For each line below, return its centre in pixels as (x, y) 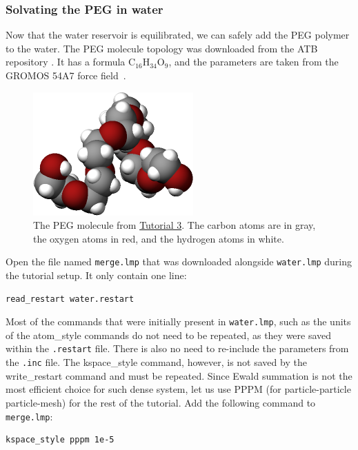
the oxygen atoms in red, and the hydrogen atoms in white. (159, 238)
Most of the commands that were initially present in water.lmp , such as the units (178, 321)
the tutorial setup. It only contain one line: (96, 275)
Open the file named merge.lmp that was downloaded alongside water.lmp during (179, 262)
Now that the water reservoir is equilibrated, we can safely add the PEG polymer (178, 35)
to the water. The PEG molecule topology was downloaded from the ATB (162, 48)
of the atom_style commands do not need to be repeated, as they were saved (169, 335)
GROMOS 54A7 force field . (66, 75)
